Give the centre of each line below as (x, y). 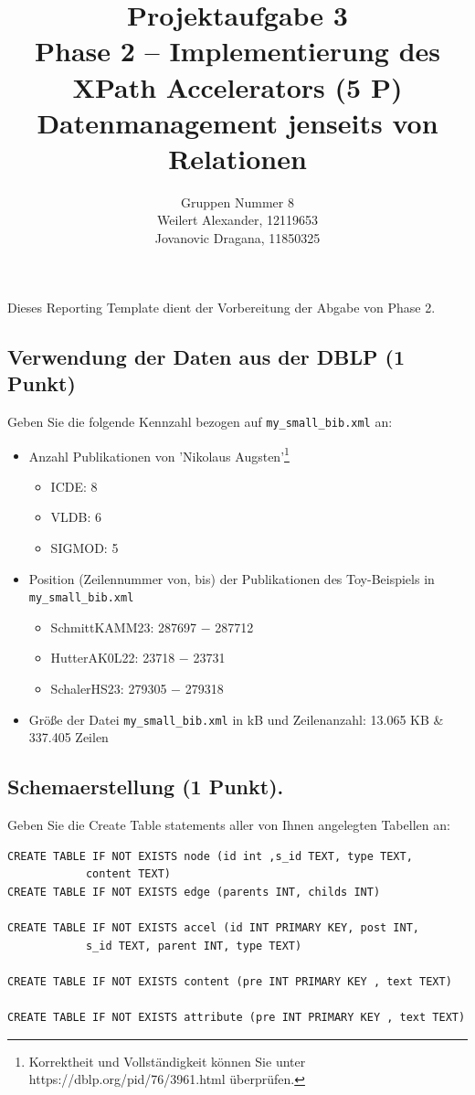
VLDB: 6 (76, 517)
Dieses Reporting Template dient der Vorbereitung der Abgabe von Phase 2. (222, 307)
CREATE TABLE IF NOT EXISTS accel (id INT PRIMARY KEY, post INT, (214, 927)
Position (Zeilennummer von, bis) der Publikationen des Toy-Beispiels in (232, 578)
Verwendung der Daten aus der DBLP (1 (206, 356)
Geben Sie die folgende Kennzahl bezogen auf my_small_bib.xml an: (200, 421)
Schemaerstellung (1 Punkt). (146, 787)
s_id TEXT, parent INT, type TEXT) (194, 946)
